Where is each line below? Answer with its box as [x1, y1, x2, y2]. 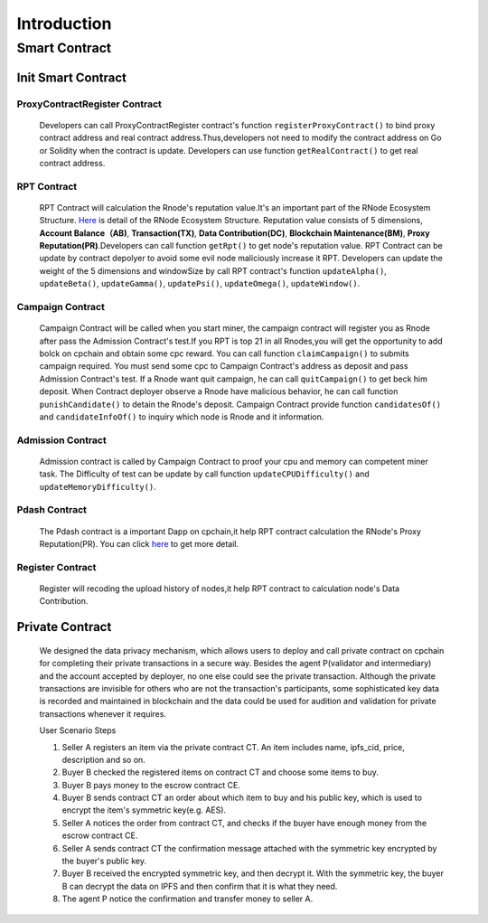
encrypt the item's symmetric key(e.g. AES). [61, 805, 226, 815]
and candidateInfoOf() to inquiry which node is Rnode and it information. [39, 411, 324, 422]
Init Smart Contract [16, 70, 127, 85]
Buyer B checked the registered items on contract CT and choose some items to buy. [61, 767, 379, 777]
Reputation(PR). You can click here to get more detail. [39, 539, 239, 550]
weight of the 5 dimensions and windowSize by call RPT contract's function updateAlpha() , [39, 265, 388, 276]
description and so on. [61, 754, 146, 765]
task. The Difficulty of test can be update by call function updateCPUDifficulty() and [39, 468, 370, 479]
